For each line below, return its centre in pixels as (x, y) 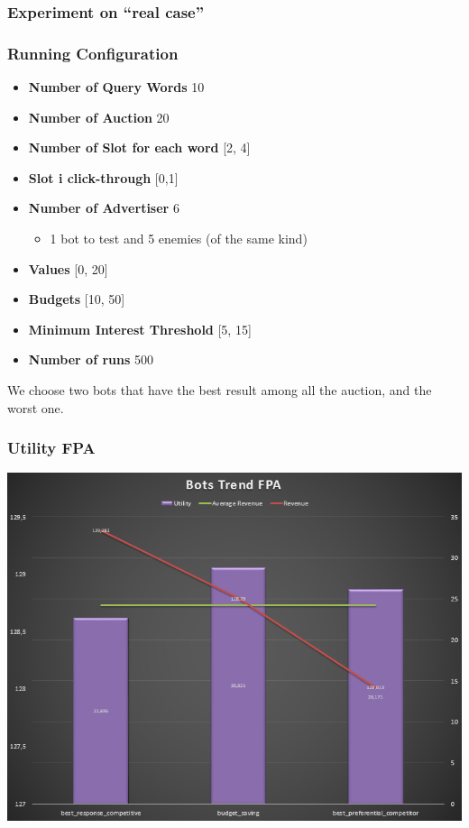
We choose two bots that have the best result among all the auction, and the (220, 390)
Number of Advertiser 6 (104, 208)
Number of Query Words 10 (116, 87)
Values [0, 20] (68, 268)
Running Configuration (93, 53)
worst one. (36, 407)
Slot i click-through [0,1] (103, 177)
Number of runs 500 (91, 359)
